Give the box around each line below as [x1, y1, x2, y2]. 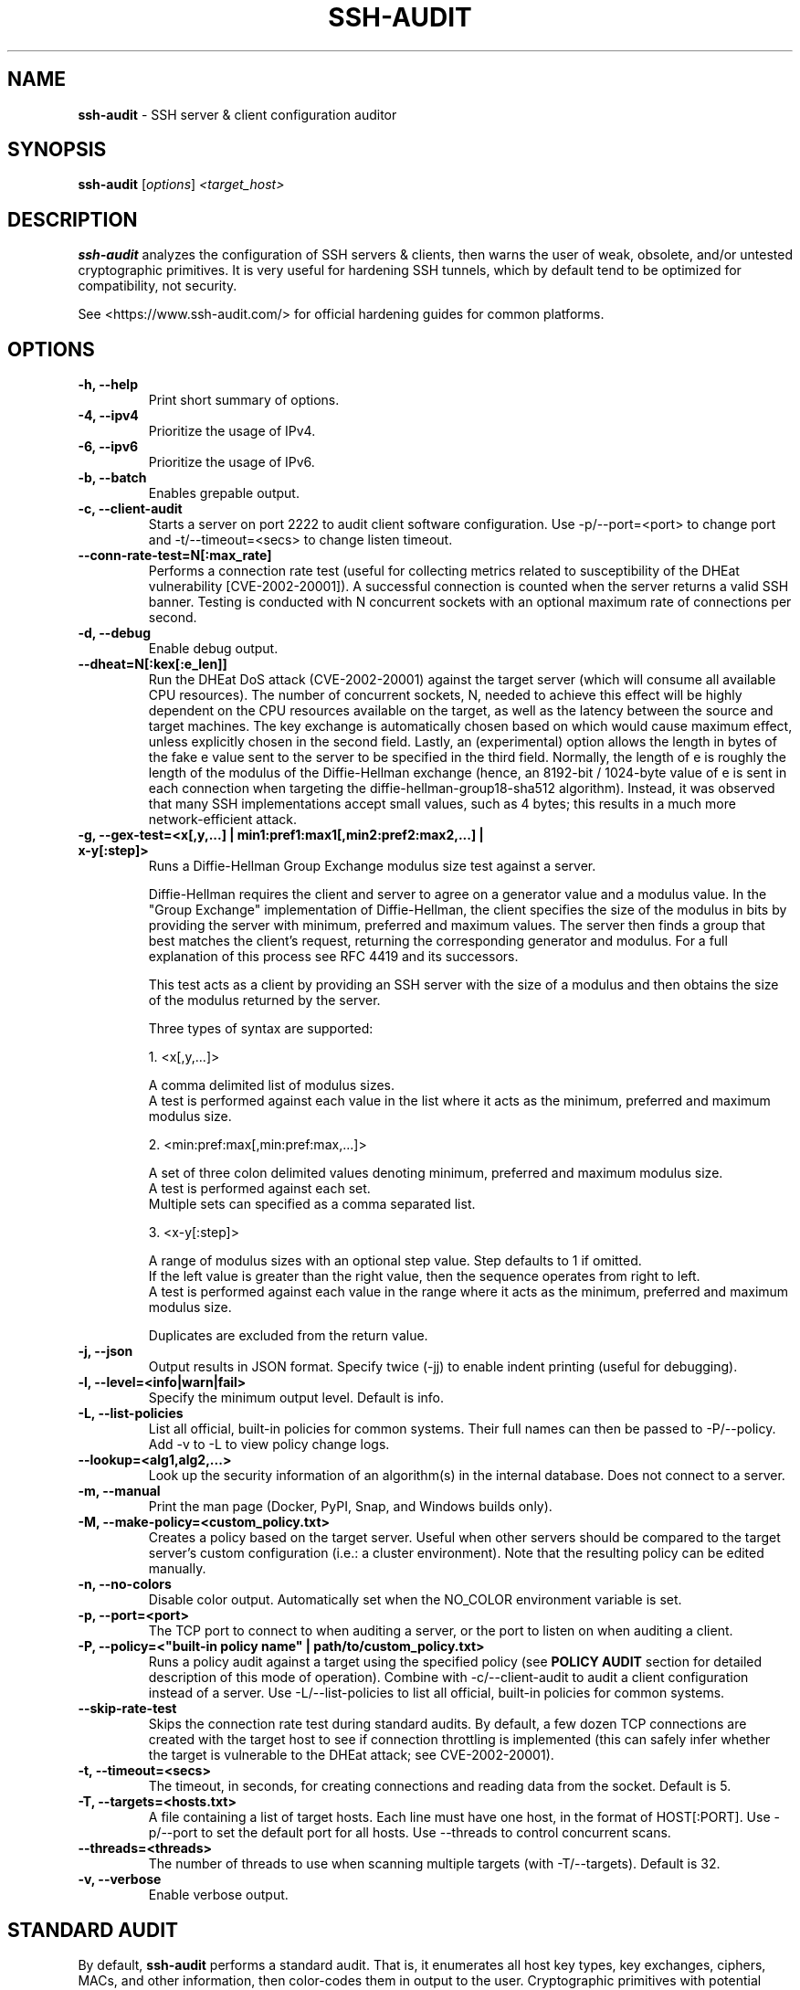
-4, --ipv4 [78, 408, 139, 424]
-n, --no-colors [78, 1576, 172, 1593]
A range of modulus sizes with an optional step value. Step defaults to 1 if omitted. [148, 1253, 642, 1269]
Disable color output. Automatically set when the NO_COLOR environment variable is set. [148, 1592, 682, 1608]
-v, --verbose [78, 1871, 162, 1888]
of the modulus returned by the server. [148, 992, 381, 1009]
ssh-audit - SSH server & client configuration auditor [78, 106, 397, 122]
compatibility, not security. [78, 278, 237, 294]
